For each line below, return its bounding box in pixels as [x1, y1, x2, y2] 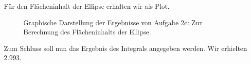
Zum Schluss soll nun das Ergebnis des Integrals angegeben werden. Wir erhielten [4, 43, 247, 53]
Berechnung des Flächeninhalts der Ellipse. [23, 27, 151, 37]
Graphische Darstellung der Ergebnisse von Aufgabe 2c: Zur [23, 17, 202, 27]
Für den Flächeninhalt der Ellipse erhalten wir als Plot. [4, 1, 170, 11]
